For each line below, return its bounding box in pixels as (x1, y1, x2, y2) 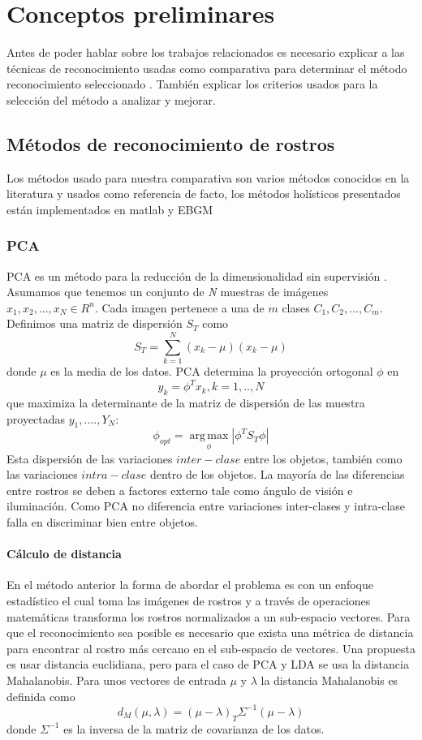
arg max (189, 430, 229, 442)
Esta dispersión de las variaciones (6, 450, 173, 467)
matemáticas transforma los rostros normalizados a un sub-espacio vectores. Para (6, 608, 411, 625)
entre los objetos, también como (243, 450, 403, 467)
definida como (6, 687, 75, 704)
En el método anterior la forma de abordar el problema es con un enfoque (6, 576, 374, 593)
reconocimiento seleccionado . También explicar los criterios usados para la (6, 75, 378, 92)
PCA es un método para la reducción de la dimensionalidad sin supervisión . (6, 267, 387, 284)
